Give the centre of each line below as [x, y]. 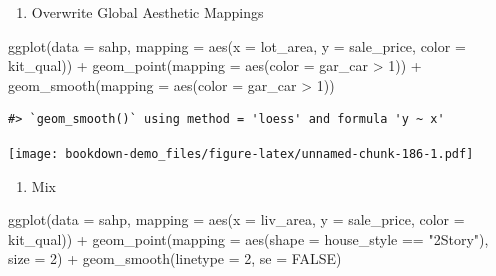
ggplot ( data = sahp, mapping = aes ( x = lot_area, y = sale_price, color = [237, 45]
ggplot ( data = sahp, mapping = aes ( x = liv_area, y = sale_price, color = [236, 219]
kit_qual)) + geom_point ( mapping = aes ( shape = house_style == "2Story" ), [248, 238]
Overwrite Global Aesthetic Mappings [147, 12]
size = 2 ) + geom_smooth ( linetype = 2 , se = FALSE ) [175, 258]
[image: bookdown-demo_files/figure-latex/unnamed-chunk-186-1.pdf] [241, 153]
